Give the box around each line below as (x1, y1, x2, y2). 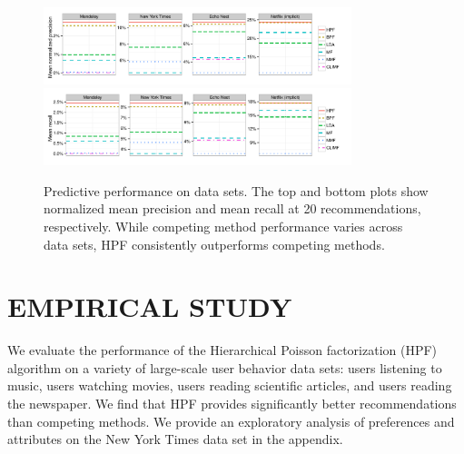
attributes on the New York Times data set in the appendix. (7, 429, 343, 449)
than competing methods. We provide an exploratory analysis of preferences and (7, 411, 455, 430)
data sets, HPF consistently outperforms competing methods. (44, 234, 385, 253)
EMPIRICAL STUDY (7, 288, 292, 325)
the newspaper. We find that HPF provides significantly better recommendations (7, 394, 457, 413)
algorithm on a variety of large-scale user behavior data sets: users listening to (7, 358, 442, 377)
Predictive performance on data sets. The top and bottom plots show (44, 181, 429, 200)
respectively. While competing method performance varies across (44, 216, 403, 235)
